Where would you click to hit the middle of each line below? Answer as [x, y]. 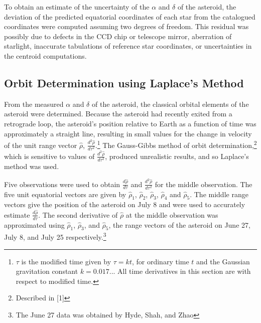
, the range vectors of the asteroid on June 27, [179, 224]
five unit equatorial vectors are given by [65, 194]
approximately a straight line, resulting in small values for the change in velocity [128, 133]
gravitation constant [47, 271]
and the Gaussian [223, 261]
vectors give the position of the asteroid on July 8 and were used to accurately [125, 204]
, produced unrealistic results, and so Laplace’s [177, 156]
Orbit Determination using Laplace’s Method [124, 83]
